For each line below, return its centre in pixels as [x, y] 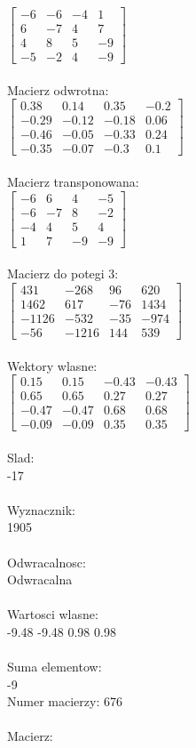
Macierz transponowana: [73, 182]
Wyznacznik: [42, 509]
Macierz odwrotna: [58, 89]
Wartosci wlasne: [53, 614]
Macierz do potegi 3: [63, 273]
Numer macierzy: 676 [65, 701]
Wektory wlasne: [52, 365]
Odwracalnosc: [47, 562]
